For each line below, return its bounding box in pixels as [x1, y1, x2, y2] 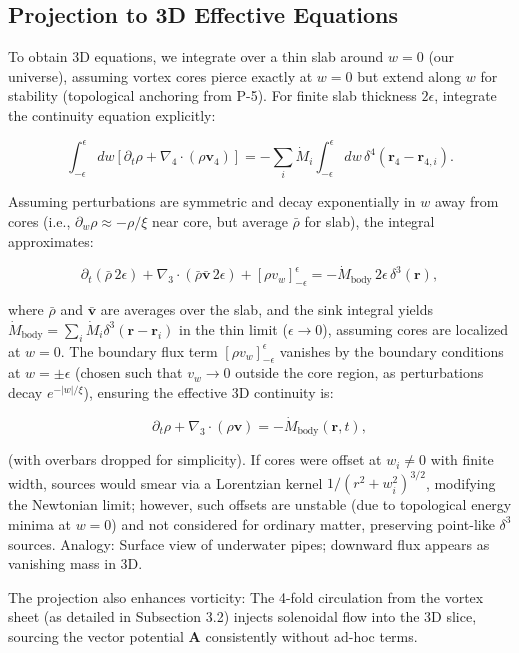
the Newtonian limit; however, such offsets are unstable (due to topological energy [8, 494, 512, 515]
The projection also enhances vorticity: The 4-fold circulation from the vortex [8, 586, 484, 607]
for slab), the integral [304, 211, 435, 231]
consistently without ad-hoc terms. [205, 625, 418, 646]
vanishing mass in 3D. [8, 553, 143, 574]
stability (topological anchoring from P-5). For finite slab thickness [8, 85, 417, 106]
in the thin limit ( [179, 318, 288, 339]
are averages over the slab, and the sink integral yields [100, 299, 433, 320]
